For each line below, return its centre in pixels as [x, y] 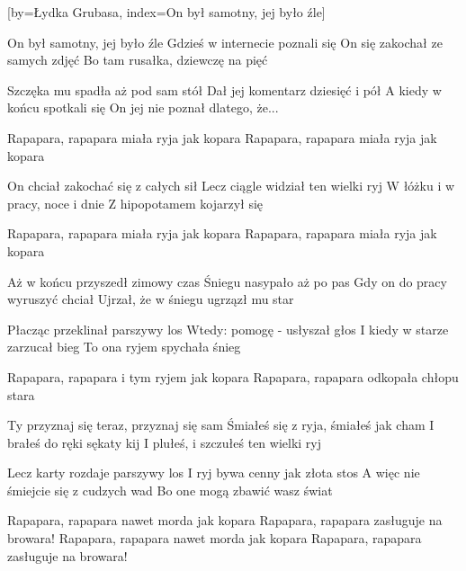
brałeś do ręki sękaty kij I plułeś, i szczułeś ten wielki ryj [165, 442]
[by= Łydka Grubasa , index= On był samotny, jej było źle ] [166, 12]
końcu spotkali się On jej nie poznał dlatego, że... [143, 107]
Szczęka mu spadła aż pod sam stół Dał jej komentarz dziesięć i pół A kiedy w [224, 89]
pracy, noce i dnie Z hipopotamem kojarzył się [135, 203]
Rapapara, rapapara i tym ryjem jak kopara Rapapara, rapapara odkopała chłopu [233, 376]
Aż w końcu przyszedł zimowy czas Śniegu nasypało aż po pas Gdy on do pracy [227, 281]
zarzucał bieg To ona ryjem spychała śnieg [124, 347]
